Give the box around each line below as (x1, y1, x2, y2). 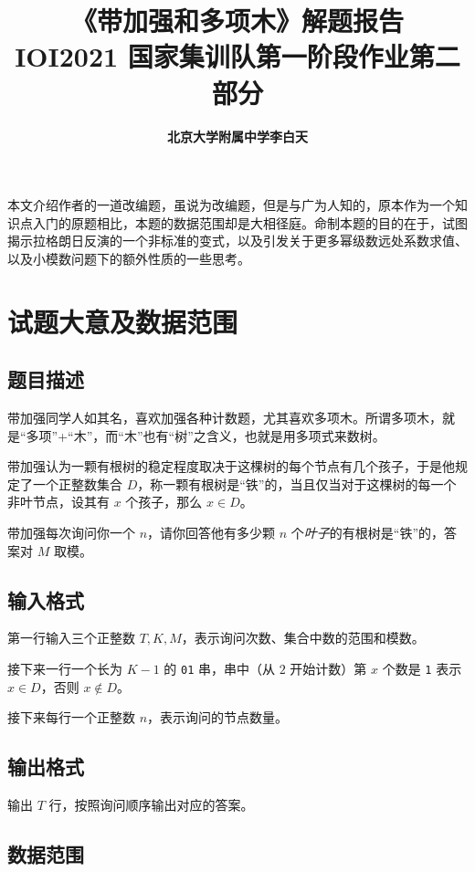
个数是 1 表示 (382, 659, 462, 678)
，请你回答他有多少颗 (147, 523, 276, 542)
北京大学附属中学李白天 (167, 126, 308, 145)
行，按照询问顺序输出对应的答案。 (48, 795, 254, 814)
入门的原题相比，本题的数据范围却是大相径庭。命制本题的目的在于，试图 (32, 213, 468, 232)
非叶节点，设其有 (7, 492, 110, 511)
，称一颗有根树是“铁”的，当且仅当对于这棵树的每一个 (137, 474, 457, 493)
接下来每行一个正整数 (7, 708, 135, 727)
